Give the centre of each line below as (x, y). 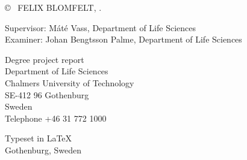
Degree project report (45, 59)
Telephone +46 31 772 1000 (56, 118)
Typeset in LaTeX (39, 138)
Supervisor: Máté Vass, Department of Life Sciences (100, 27)
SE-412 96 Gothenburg (47, 94)
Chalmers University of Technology (70, 82)
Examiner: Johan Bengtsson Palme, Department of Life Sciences (123, 39)
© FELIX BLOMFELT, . (53, 7)
